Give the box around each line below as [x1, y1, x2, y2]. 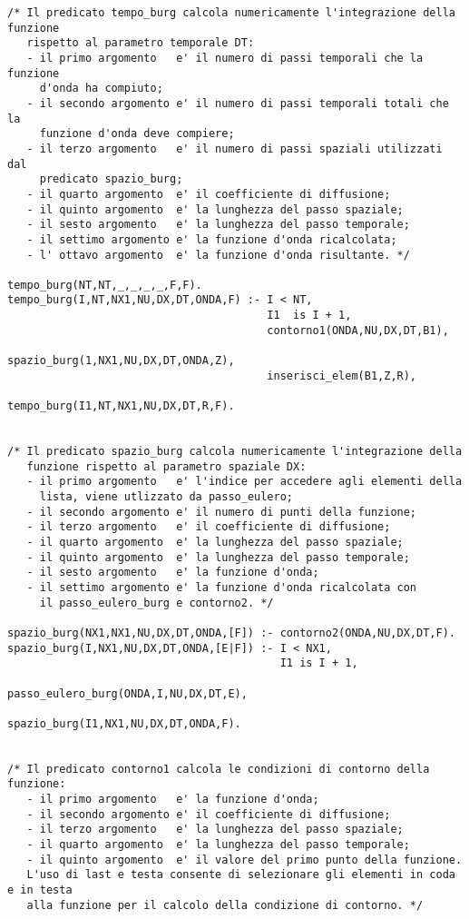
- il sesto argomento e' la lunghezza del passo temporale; [26, 218, 410, 232]
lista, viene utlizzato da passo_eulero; [39, 490, 293, 503]
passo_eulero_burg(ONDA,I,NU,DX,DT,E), [7, 687, 248, 700]
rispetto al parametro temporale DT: [26, 36, 255, 50]
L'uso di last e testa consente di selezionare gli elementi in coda [26, 868, 455, 882]
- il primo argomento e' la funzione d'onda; [26, 793, 319, 806]
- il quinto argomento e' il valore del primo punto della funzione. [26, 853, 463, 866]
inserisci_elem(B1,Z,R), [267, 369, 417, 382]
